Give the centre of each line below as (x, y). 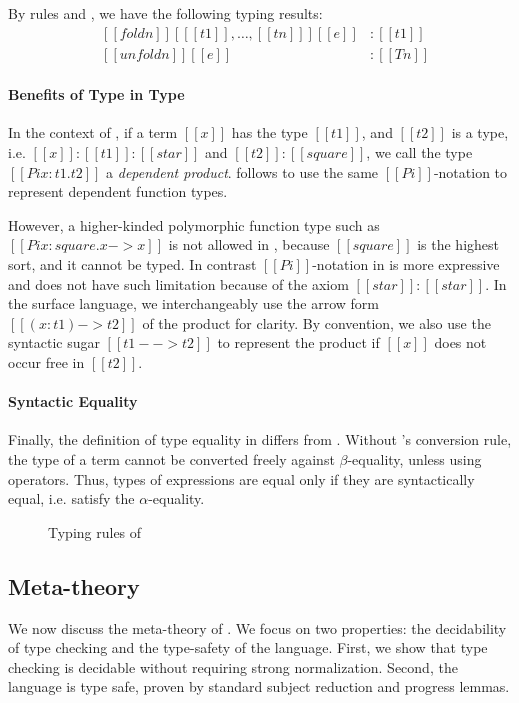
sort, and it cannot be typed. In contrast (132, 264)
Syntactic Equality (73, 401)
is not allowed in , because (249, 244)
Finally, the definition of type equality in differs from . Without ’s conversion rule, (260, 439)
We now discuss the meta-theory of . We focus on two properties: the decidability (257, 627)
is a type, (480, 132)
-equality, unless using (414, 458)
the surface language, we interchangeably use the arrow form (193, 303)
